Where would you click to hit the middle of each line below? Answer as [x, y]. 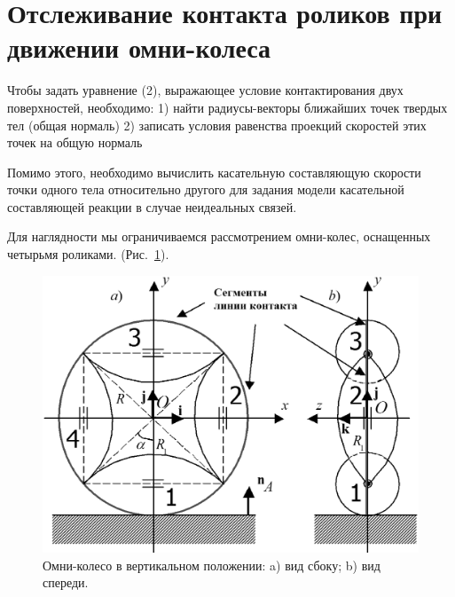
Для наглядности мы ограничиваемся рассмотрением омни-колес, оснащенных [219, 236]
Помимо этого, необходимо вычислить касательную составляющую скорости [214, 172]
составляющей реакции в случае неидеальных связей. [152, 206]
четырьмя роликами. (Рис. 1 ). [88, 254]
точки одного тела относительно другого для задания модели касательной [206, 189]
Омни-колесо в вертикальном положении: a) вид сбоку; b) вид [212, 565]
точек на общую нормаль [75, 142]
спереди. [66, 582]
